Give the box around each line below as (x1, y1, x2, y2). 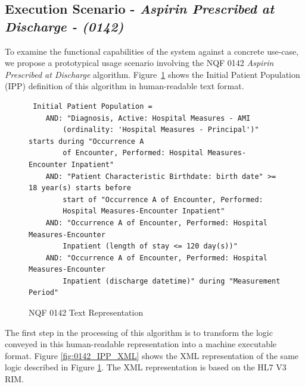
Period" (29, 288, 59, 297)
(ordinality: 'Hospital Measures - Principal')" (63, 125, 259, 134)
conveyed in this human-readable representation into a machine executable (5, 338, 277, 350)
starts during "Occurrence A (29, 137, 144, 146)
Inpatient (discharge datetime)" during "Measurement (63, 276, 281, 285)
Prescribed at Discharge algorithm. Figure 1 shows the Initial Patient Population (5, 68, 300, 80)
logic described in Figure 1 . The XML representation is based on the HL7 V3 (5, 361, 287, 373)
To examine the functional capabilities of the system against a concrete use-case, (5, 45, 299, 57)
